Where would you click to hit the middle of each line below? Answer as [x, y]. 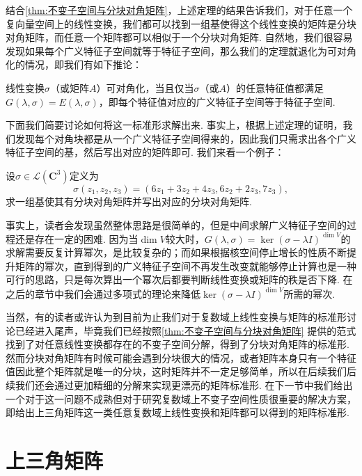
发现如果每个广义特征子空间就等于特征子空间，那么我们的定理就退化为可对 [176, 50]
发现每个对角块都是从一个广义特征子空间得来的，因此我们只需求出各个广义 [186, 138]
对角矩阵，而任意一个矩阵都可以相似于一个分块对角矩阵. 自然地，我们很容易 [179, 37]
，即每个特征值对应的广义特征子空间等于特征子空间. [217, 101]
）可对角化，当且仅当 [145, 87]
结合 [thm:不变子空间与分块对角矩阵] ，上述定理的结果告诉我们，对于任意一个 [179, 10]
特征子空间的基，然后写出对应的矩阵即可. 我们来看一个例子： [145, 152]
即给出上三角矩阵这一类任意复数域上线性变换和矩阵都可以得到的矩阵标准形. [178, 412]
